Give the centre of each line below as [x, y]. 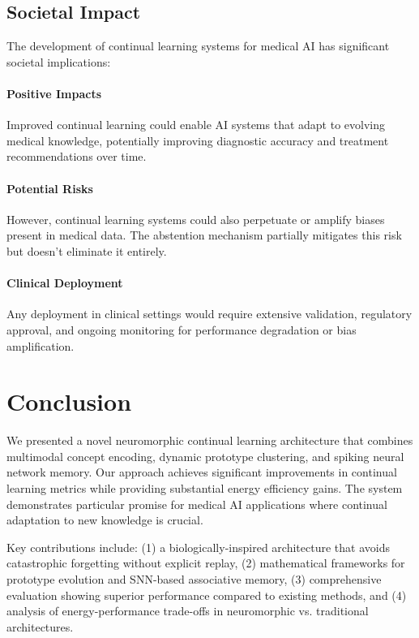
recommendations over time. [77, 156]
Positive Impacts [54, 93]
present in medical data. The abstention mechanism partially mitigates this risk [204, 235]
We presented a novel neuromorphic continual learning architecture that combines [210, 440]
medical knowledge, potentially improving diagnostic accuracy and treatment [198, 140]
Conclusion [69, 401]
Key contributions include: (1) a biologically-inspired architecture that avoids [198, 547]
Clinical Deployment [65, 283]
